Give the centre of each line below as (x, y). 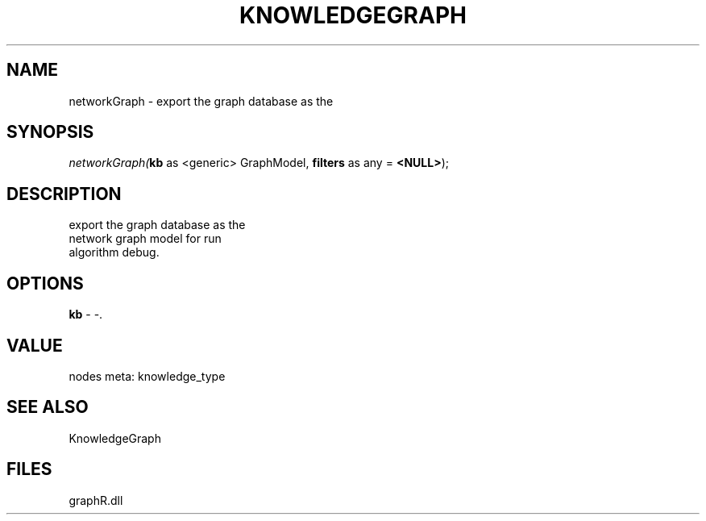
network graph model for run (145, 239)
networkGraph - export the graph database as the (201, 101)
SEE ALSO (48, 407)
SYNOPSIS (50, 132)
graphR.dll (96, 500)
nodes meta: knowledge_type (147, 376)
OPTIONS (45, 283)
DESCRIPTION (64, 194)
